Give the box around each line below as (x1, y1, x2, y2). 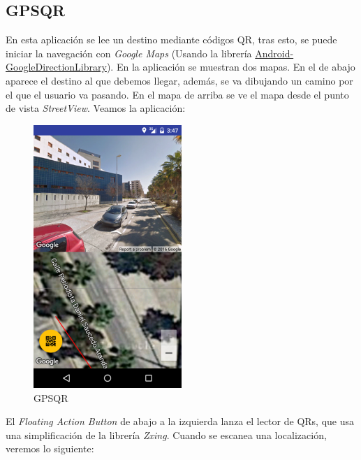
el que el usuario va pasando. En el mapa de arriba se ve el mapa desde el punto (6, 87, 349, 101)
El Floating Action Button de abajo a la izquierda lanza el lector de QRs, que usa (6, 414, 354, 429)
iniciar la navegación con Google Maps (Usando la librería (6, 45, 252, 60)
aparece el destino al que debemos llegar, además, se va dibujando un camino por (6, 73, 353, 87)
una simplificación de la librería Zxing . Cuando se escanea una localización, (6, 427, 327, 442)
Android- (255, 45, 294, 60)
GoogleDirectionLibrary (6, 59, 107, 74)
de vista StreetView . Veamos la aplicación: (6, 101, 186, 115)
